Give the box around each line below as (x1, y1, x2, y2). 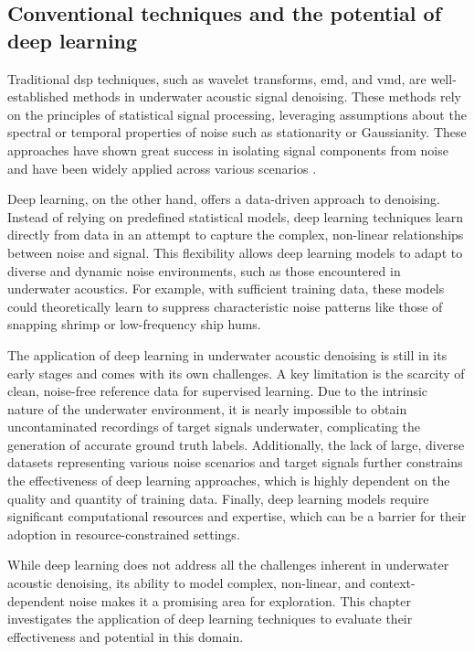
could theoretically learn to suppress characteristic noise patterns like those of (7, 296, 443, 315)
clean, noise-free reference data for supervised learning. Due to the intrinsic (7, 381, 428, 401)
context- (369, 573, 416, 593)
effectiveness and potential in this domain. (7, 626, 244, 646)
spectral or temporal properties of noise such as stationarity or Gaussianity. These (7, 123, 467, 142)
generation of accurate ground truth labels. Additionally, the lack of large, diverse (7, 434, 465, 454)
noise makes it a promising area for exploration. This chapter (68, 591, 411, 610)
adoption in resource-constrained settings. (7, 524, 240, 543)
